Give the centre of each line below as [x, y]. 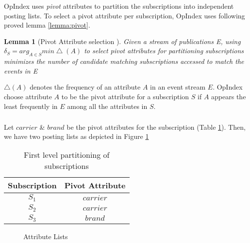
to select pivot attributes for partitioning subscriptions [164, 51]
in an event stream [178, 87]
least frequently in [31, 106]
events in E [21, 70]
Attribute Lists [46, 236]
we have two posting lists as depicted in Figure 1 [76, 136]
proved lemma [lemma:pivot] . [47, 25]
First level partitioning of [67, 154]
